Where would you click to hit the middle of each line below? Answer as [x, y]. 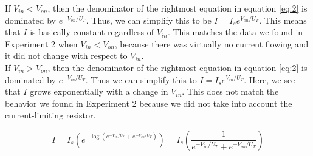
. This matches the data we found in [235, 32]
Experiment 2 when [41, 43]
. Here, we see [270, 79]
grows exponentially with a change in [99, 91]
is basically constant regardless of [92, 32]
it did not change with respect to [66, 56]
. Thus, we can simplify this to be [149, 20]
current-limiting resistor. [50, 115]
